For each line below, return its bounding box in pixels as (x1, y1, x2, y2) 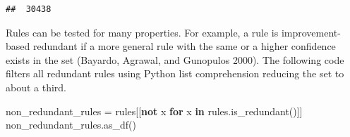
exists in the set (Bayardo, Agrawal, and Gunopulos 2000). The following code (6, 52, 344, 67)
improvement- (281, 25, 341, 39)
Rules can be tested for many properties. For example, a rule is (6, 25, 279, 39)
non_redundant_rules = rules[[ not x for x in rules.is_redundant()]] (6, 103, 303, 118)
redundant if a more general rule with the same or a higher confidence (32, 39, 336, 53)
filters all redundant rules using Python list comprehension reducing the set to (6, 66, 344, 81)
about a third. (6, 79, 67, 94)
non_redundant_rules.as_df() (6, 117, 137, 132)
